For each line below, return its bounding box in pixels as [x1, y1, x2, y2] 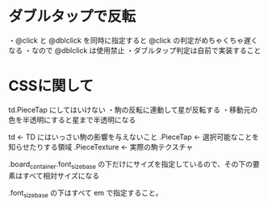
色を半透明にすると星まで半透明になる [8, 114, 136, 125]
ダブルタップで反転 [8, 7, 136, 26]
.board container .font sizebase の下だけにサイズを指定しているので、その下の [8, 159, 253, 171]
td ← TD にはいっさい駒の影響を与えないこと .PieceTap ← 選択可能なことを [8, 132, 260, 142]
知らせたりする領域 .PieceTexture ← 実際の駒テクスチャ [8, 142, 194, 151]
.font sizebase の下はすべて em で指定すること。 [8, 187, 163, 200]
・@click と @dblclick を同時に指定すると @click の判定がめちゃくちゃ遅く [8, 35, 258, 45]
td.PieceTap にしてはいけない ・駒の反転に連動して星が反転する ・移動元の [8, 105, 258, 114]
